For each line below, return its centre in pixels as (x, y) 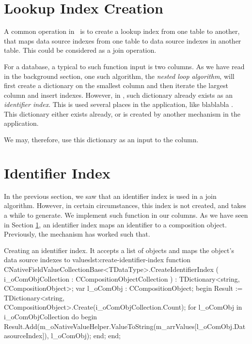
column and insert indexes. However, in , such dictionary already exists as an (118, 95)
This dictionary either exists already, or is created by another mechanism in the (122, 113)
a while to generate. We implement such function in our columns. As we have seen (126, 215)
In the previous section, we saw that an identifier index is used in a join (110, 196)
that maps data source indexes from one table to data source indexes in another (123, 40)
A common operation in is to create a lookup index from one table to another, (122, 31)
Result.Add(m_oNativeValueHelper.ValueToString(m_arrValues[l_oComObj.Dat (125, 326)
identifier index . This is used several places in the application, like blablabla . (118, 104)
